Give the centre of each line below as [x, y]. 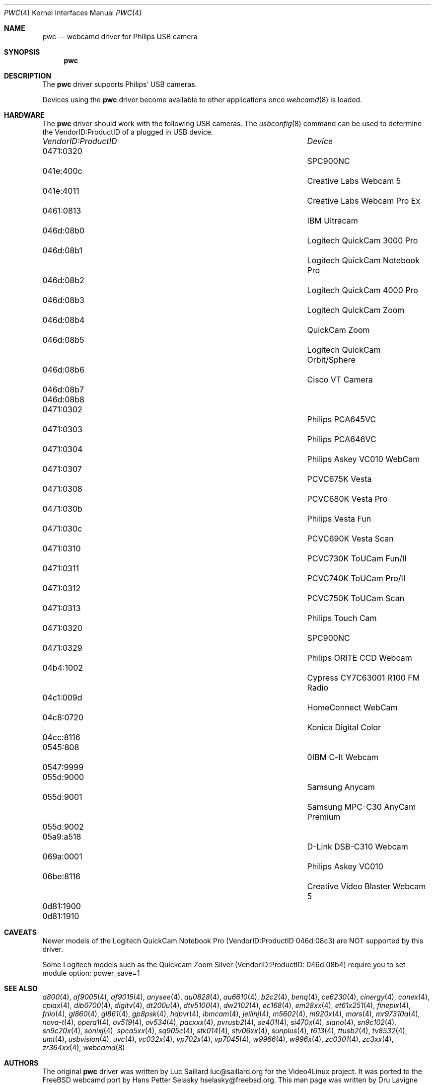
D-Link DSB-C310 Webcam [358, 847]
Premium [324, 817]
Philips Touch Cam [342, 618]
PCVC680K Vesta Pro [347, 499]
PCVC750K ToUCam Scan [356, 598]
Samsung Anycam [341, 787]
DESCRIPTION [28, 76]
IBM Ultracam [332, 221]
